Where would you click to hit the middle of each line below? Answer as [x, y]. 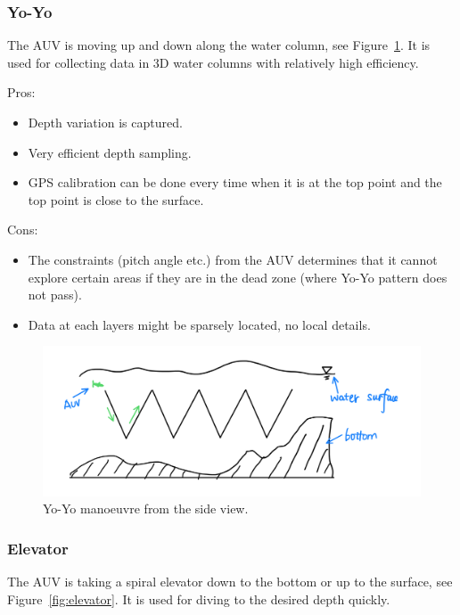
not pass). [55, 295]
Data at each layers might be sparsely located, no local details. [199, 324]
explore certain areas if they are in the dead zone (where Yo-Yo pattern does [238, 277]
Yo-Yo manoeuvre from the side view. [146, 508]
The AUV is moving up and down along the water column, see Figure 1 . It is [219, 45]
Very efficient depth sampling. [110, 152]
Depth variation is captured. [105, 122]
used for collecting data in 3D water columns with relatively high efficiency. [213, 62]
